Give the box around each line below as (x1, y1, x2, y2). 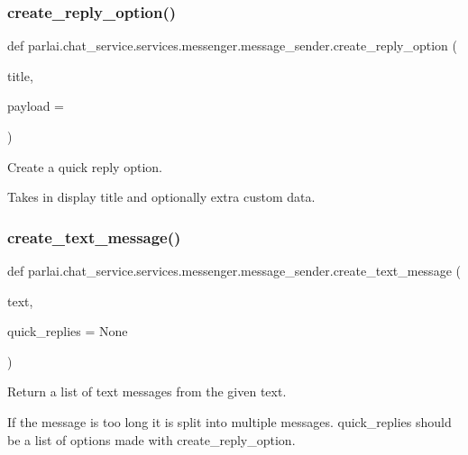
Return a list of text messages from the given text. (7, 382, 287, 401)
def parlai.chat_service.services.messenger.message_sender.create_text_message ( (7, 261, 461, 279)
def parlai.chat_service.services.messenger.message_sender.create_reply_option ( (7, 36, 458, 55)
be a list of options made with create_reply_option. (7, 430, 296, 449)
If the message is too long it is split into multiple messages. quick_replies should (7, 412, 452, 431)
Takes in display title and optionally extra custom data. (7, 187, 316, 206)
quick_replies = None (7, 322, 128, 341)
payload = (7, 96, 65, 115)
